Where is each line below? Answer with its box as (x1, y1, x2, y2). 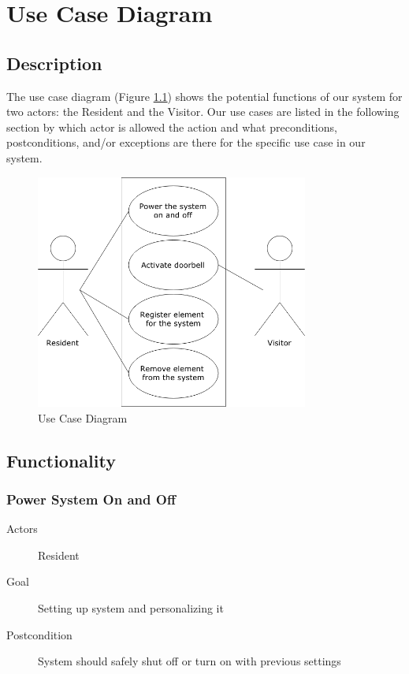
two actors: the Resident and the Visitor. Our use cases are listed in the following (6, 103, 400, 120)
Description (6, 50, 102, 75)
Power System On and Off (6, 490, 176, 508)
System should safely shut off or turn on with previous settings (38, 653, 341, 669)
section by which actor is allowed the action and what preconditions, (6, 118, 337, 135)
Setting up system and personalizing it (38, 600, 224, 616)
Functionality (6, 448, 116, 472)
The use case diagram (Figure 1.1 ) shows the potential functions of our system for (6, 88, 403, 104)
